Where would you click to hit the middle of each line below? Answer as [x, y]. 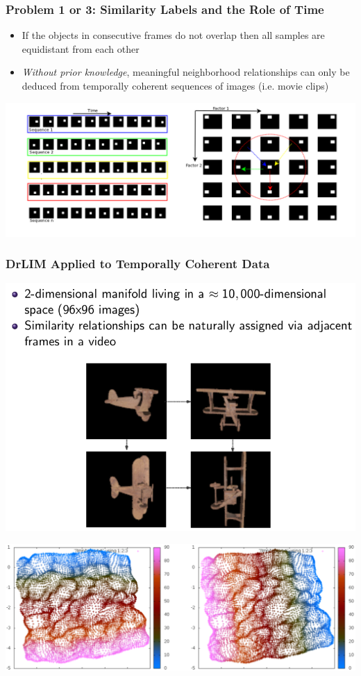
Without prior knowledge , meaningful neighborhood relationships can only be [186, 72]
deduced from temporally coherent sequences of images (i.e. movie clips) [175, 85]
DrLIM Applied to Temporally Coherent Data [138, 264]
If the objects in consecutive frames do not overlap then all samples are [173, 35]
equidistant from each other [81, 48]
